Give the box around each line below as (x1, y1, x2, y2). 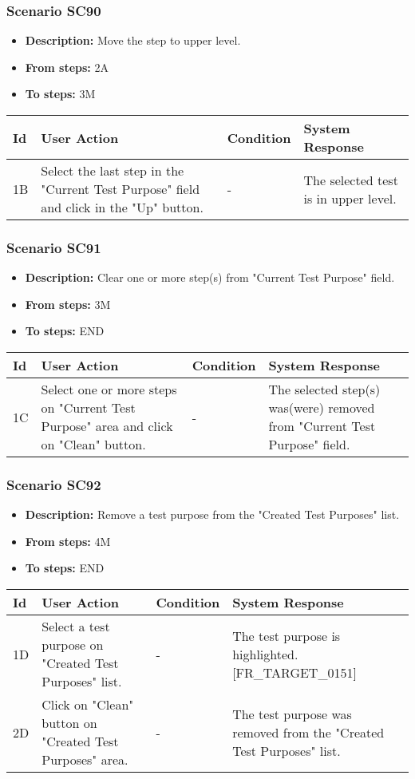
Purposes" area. (41, 750, 128, 769)
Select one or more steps (41, 380, 177, 398)
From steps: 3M (25, 295, 111, 312)
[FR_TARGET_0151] (232, 662, 357, 682)
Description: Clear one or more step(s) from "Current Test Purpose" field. (25, 269, 395, 286)
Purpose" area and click (41, 417, 173, 435)
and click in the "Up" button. (41, 198, 204, 216)
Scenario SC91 (6, 237, 101, 257)
